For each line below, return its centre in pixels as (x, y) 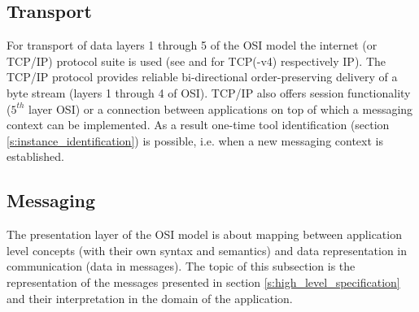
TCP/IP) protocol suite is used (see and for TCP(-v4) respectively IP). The (196, 61)
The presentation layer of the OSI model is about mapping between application (204, 234)
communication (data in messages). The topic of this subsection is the (181, 266)
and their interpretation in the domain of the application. (150, 298)
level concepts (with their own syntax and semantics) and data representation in (207, 250)
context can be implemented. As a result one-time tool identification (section (198, 125)
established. (35, 156)
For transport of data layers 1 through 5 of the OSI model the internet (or (192, 45)
